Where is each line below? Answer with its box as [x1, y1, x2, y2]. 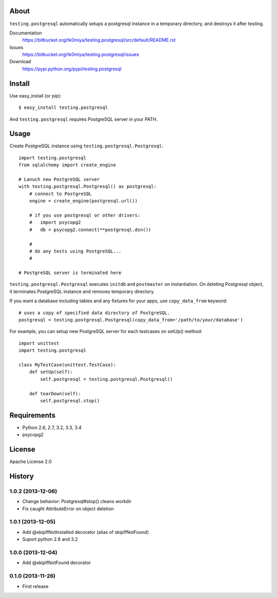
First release [22, 583, 49, 589]
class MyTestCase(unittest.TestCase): [18, 362, 116, 368]
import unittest [18, 340, 60, 346]
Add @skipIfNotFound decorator [22, 560, 91, 566]
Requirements [9, 411, 56, 419]
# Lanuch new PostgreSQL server [18, 177, 100, 182]
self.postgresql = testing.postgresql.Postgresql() [40, 376, 173, 382]
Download [9, 59, 31, 65]
